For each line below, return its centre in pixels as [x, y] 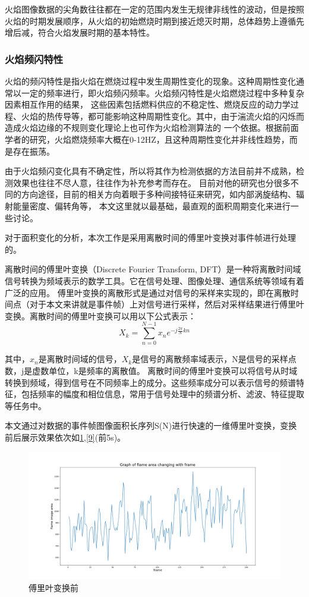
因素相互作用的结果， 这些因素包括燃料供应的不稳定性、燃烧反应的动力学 [148, 104]
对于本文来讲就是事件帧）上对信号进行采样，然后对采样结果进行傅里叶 [167, 304]
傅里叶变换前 [53, 587]
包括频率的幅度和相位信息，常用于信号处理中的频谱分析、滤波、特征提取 [163, 394]
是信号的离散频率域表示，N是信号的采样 [210, 359]
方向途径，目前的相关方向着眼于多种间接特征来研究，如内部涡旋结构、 [158, 194]
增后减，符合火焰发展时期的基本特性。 [80, 32]
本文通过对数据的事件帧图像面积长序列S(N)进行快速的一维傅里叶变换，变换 [151, 425]
